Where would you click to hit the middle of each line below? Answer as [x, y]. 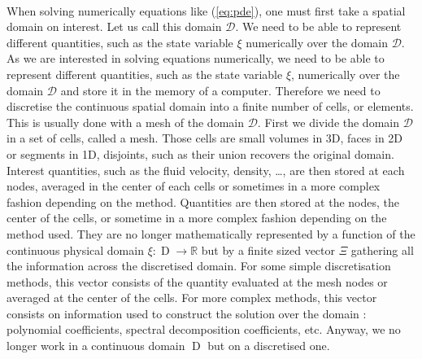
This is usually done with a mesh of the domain [125, 122]
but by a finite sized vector [268, 250]
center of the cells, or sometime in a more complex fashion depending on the [197, 218]
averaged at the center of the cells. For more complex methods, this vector [192, 298]
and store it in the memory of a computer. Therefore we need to [220, 90]
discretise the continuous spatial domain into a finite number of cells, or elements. [210, 106]
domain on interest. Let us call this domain [114, 26]
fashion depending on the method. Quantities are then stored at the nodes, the [203, 201]
